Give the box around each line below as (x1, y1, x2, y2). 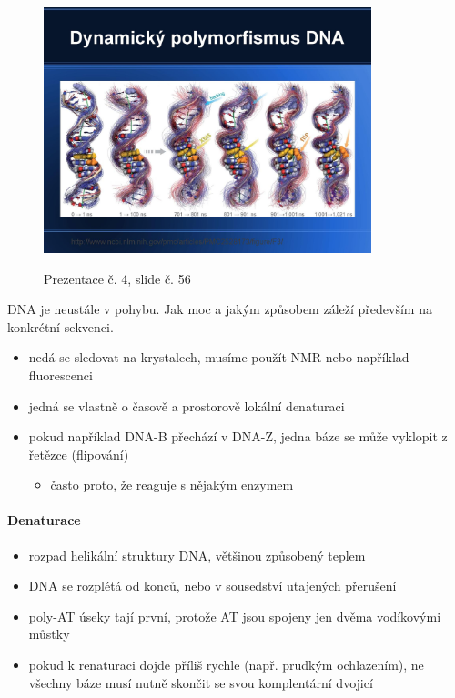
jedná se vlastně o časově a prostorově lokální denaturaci (28, 396, 345, 415)
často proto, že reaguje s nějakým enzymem (50, 475, 294, 494)
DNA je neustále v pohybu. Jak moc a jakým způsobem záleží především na (7, 299, 432, 319)
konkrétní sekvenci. (7, 317, 114, 336)
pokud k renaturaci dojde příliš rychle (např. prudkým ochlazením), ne (28, 655, 424, 674)
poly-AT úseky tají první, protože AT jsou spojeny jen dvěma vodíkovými (28, 606, 441, 625)
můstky (28, 624, 70, 643)
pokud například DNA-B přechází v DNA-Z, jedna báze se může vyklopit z (28, 427, 448, 446)
